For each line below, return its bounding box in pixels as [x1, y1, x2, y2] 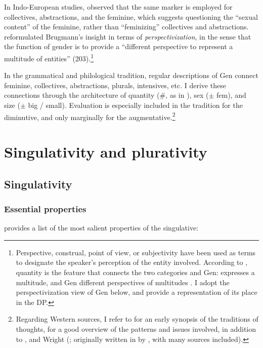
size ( [4, 100, 20, 110]
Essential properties [4, 202, 86, 215]
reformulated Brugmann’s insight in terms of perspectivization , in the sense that [4, 31, 251, 42]
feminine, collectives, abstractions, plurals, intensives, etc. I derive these [4, 80, 226, 90]
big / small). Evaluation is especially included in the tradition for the [28, 100, 243, 110]
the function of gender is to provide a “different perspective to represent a [4, 41, 233, 52]
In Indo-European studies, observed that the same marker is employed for [4, 2, 233, 12]
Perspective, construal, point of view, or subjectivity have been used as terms [16, 247, 256, 257]
